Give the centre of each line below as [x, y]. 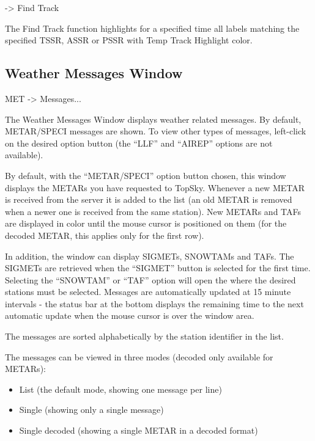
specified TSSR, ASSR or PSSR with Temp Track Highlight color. [129, 40]
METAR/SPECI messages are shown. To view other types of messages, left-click [156, 131]
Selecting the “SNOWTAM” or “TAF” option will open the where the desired [150, 279]
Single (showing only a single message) [91, 410]
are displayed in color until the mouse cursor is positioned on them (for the [146, 223]
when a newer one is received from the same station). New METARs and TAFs [153, 211]
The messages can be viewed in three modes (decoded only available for [139, 356]
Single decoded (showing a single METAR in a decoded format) [139, 430]
